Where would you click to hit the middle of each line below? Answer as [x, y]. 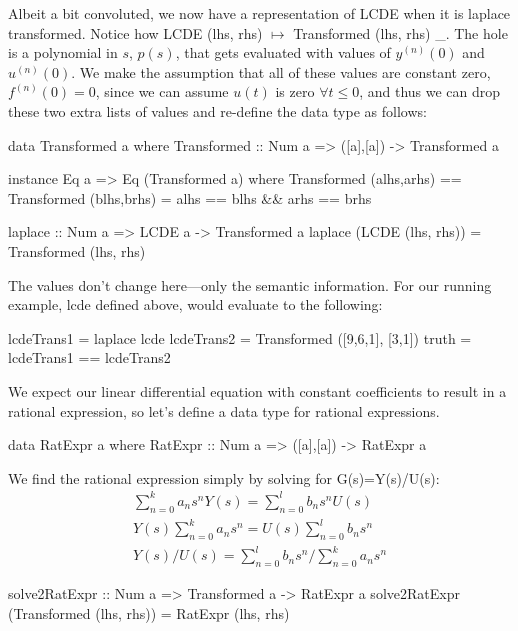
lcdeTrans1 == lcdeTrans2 [89, 357]
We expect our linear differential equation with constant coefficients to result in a [257, 390]
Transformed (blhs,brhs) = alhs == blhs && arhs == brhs [190, 197]
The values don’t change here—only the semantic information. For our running [250, 284]
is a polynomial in [63, 52]
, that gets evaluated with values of [283, 52]
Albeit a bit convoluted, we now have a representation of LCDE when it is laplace [259, 13]
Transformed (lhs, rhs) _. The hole [400, 32]
